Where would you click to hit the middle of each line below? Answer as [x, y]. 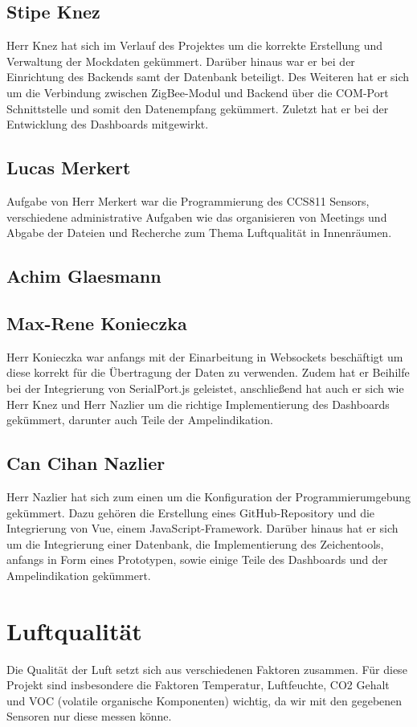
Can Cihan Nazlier [86, 463]
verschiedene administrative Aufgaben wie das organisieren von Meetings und [197, 216]
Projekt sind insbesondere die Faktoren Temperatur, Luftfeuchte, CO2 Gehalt [198, 685]
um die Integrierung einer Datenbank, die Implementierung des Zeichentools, [195, 543]
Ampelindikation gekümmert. [79, 575]
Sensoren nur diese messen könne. [89, 716]
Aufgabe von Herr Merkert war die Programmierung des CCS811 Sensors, [188, 200]
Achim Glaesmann [84, 276]
